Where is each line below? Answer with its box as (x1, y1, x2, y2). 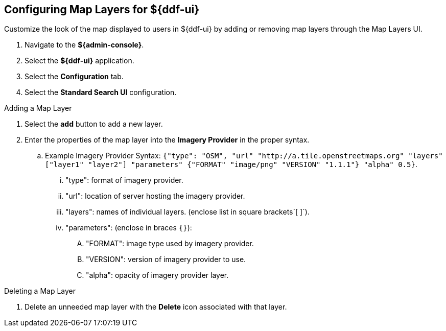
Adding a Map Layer (4, 104, 72, 113)
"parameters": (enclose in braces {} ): (65, 223, 192, 232)
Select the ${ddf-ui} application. (25, 56, 134, 65)
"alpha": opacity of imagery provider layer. (86, 271, 229, 280)
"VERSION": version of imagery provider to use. (86, 255, 246, 264)
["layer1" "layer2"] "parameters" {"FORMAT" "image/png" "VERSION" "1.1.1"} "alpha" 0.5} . (45, 160, 417, 169)
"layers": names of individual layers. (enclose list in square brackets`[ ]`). (65, 207, 310, 217)
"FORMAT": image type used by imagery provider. (86, 239, 254, 248)
